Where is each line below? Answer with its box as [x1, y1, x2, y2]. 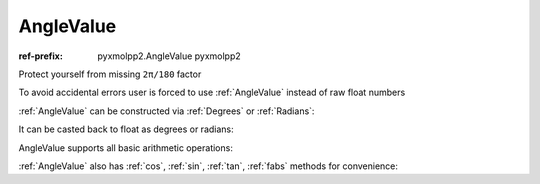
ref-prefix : [18, 50, 64, 62]
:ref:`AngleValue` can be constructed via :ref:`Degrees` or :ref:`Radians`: [18, 105, 315, 117]
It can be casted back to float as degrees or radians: [18, 123, 234, 135]
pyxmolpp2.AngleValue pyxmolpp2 [97, 50, 242, 62]
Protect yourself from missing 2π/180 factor [18, 68, 202, 80]
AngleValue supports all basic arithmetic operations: [18, 141, 234, 154]
